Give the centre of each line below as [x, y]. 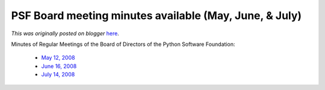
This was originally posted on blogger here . [65, 33]
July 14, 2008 [58, 75]
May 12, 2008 [58, 58]
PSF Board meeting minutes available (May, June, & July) [156, 15]
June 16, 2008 [59, 66]
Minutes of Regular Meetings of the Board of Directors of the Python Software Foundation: [123, 44]
